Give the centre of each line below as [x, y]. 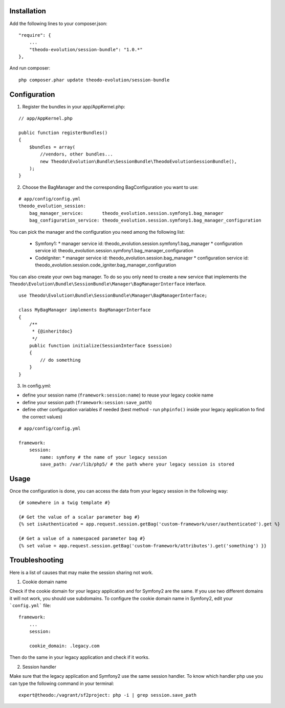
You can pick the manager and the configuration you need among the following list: [97, 232]
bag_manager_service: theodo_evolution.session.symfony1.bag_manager [126, 213]
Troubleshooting [37, 560]
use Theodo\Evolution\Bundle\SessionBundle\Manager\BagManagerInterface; [113, 296]
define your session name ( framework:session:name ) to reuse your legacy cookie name [118, 395]
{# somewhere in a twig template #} [64, 503]
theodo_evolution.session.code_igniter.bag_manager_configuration [106, 265]
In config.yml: [37, 386]
